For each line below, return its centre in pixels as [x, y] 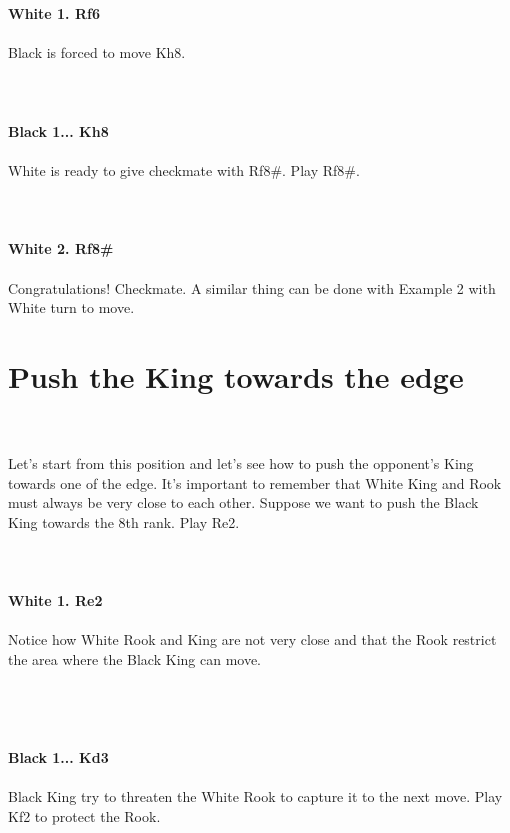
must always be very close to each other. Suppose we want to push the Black [243, 502]
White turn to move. [71, 307]
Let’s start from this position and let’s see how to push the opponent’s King [241, 463]
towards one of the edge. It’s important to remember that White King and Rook [255, 482]
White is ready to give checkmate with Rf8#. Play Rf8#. [184, 169]
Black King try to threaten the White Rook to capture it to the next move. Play [255, 796]
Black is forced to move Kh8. [97, 52]
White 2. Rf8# [61, 248]
